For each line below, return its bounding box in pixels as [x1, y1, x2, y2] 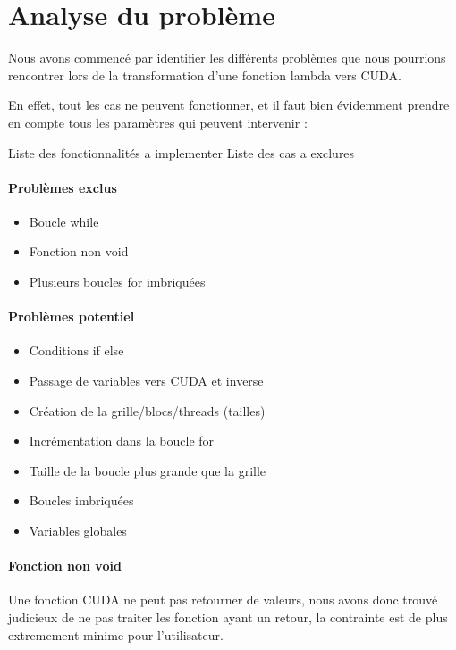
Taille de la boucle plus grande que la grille [29, 461, 266, 479]
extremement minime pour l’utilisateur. [8, 625, 224, 644]
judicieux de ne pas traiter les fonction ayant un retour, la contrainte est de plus [8, 608, 448, 627]
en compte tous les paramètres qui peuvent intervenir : [8, 112, 308, 131]
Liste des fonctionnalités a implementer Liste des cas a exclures [8, 143, 355, 162]
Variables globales [29, 521, 127, 540]
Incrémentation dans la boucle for [29, 431, 215, 450]
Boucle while [29, 212, 99, 230]
